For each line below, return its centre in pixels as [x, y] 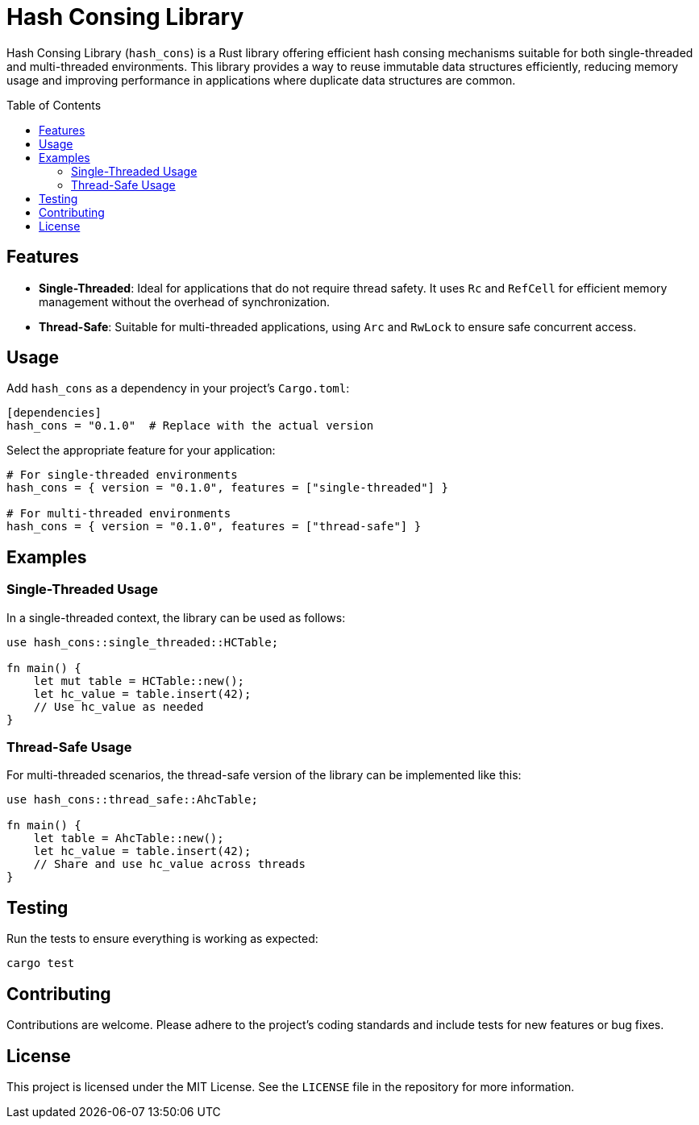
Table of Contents [54, 105]
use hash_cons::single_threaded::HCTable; [143, 642]
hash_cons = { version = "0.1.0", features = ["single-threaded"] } [227, 488]
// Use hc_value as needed [119, 706]
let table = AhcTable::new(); [129, 839]
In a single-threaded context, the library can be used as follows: [176, 617]
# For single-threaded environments [122, 475]
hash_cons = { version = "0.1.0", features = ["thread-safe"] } [214, 527]
